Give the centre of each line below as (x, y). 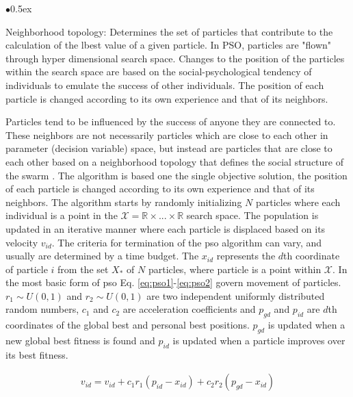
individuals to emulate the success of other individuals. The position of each (165, 85)
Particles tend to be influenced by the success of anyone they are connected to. (171, 121)
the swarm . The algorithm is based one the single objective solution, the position (176, 175)
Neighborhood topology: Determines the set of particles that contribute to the (169, 31)
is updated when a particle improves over (259, 341)
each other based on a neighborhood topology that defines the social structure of (174, 161)
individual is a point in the (62, 215)
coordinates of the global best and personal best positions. (128, 325)
